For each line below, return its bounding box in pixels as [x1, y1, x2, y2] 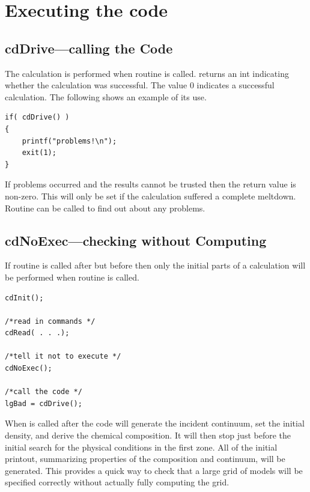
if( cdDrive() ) [5, 113, 70, 122]
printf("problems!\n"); [22, 136, 117, 145]
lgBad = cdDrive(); [5, 399, 82, 408]
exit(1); [22, 148, 56, 157]
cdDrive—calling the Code [5, 38, 173, 57]
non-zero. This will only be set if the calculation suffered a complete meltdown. [5, 189, 296, 202]
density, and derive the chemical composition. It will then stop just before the [5, 429, 291, 442]
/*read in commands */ [5, 317, 96, 326]
